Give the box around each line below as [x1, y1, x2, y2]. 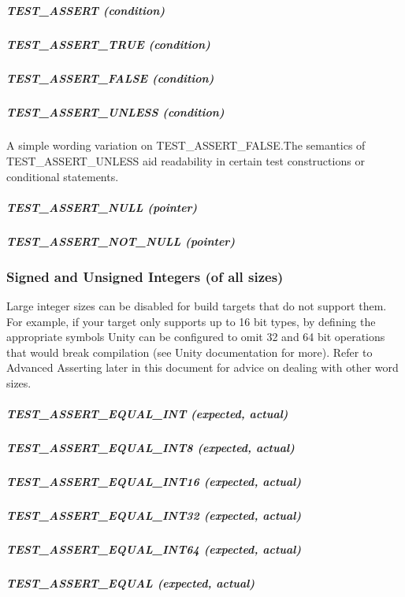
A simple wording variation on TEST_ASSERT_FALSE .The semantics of [6, 137, 366, 154]
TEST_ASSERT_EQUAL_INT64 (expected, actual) [6, 541, 302, 558]
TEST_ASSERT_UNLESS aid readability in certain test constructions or [6, 153, 365, 169]
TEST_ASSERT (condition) [6, 2, 165, 18]
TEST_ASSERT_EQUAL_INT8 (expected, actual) [6, 439, 295, 456]
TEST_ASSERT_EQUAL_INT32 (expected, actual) [6, 507, 302, 524]
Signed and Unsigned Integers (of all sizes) [6, 266, 284, 286]
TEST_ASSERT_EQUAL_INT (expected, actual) [6, 406, 288, 422]
